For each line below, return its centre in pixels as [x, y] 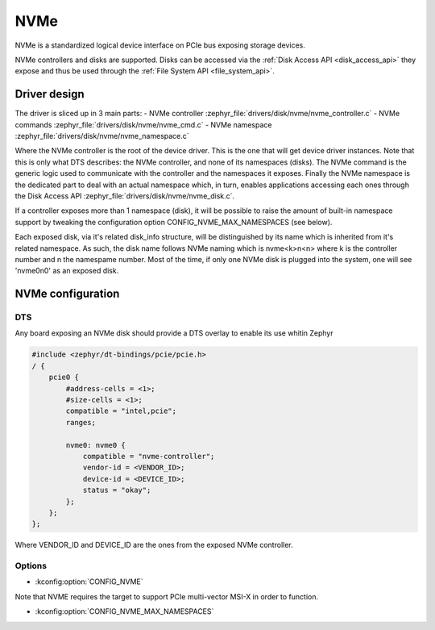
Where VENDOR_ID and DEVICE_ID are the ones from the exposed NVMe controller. [154, 545]
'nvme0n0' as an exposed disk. [67, 271]
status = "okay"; [117, 490]
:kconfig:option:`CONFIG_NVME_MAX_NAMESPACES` [124, 611]
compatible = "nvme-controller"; [149, 456]
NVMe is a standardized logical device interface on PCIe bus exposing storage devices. [160, 45]
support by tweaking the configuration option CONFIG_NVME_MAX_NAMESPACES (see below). [174, 222]
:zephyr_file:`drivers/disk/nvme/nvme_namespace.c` [102, 136]
